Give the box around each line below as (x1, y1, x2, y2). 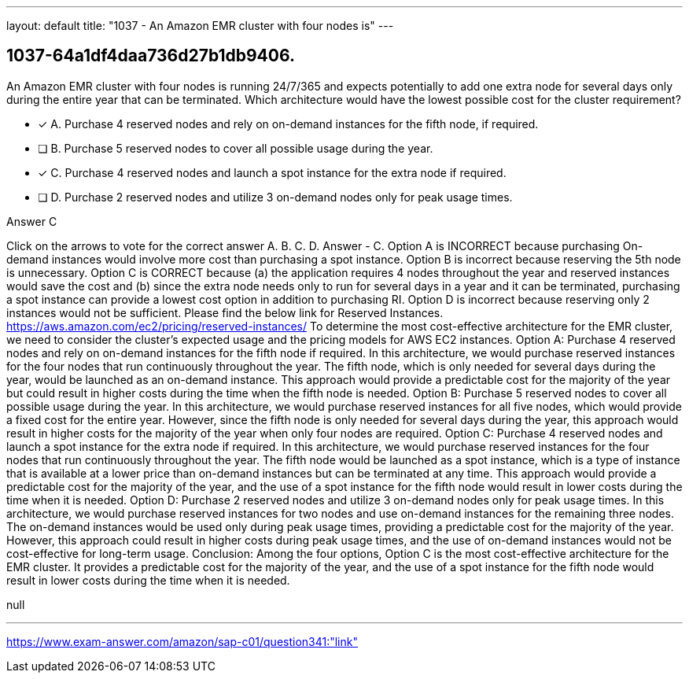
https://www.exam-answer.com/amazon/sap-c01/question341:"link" (6, 634, 358, 648)
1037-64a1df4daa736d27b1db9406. (6, 46, 295, 66)
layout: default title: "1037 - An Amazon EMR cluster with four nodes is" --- (6, 19, 394, 32)
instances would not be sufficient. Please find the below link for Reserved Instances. (6, 305, 444, 319)
